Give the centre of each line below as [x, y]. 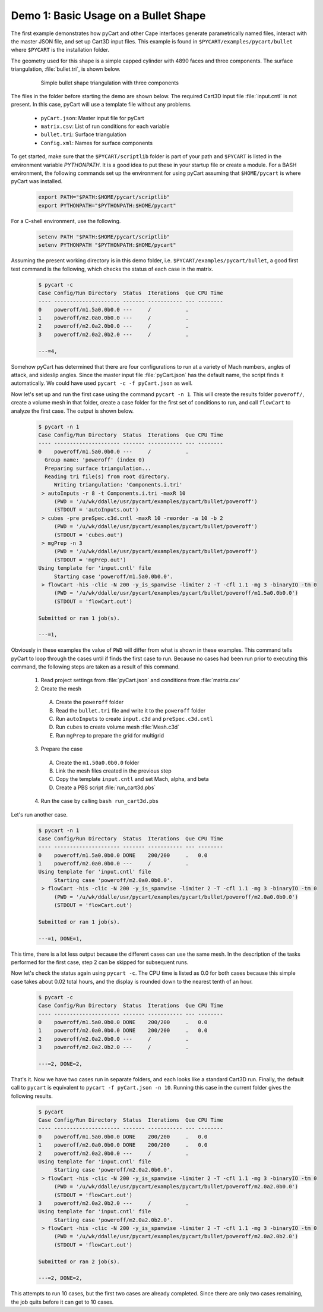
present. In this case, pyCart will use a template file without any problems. [102, 105]
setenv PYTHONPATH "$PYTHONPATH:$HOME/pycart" [107, 245]
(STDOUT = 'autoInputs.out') [96, 510]
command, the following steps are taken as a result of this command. [96, 667]
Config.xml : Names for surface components [97, 143]
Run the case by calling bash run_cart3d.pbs [100, 801]
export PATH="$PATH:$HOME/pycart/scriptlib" [104, 197]
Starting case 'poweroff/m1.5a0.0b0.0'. [113, 576]
